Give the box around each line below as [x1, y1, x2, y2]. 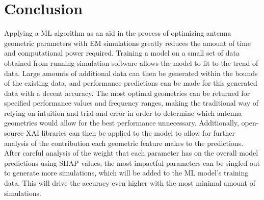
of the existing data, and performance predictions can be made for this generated [4, 78, 257, 88]
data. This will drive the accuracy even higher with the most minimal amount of [4, 178, 255, 188]
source [4, 128, 24, 138]
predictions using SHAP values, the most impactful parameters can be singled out [4, 157, 260, 168]
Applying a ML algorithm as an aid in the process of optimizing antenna [4, 28, 231, 38]
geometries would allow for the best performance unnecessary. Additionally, [4, 117, 239, 128]
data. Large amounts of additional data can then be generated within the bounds [4, 67, 258, 78]
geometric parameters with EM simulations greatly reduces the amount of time [4, 37, 251, 48]
